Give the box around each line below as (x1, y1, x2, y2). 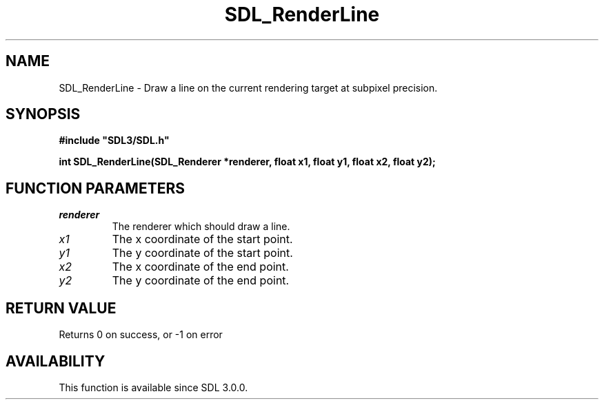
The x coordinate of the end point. (112, 260, 289, 274)
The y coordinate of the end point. (112, 273, 290, 288)
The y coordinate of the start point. (112, 246, 293, 260)
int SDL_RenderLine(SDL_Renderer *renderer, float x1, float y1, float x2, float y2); (59, 156, 436, 168)
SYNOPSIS (6, 105, 81, 123)
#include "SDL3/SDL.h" (59, 134, 170, 147)
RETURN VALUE (6, 299, 117, 317)
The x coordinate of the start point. (112, 232, 293, 247)
